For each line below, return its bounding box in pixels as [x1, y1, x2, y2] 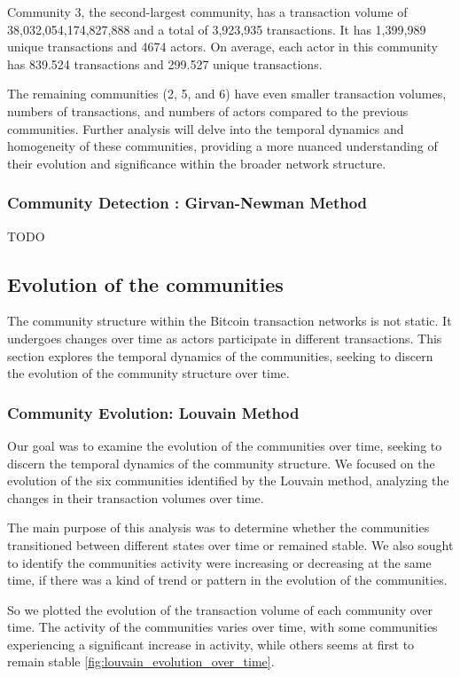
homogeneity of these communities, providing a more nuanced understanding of [7, 137, 438, 155]
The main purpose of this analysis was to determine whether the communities [7, 518, 430, 537]
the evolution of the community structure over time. [7, 364, 290, 382]
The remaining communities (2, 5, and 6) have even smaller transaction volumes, [7, 84, 447, 103]
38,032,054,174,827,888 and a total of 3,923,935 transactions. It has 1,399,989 [7, 20, 426, 38]
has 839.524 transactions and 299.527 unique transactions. [7, 54, 323, 73]
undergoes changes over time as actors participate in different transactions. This [7, 328, 442, 347]
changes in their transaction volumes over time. [7, 488, 264, 507]
